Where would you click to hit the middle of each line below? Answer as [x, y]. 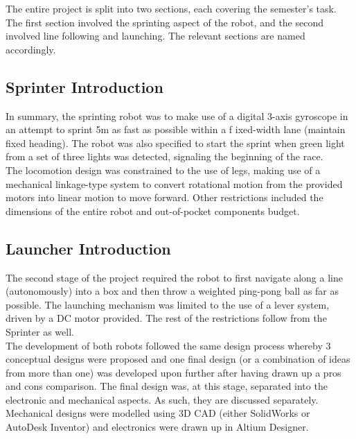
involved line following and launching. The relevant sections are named [155, 36]
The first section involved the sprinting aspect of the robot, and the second [165, 22]
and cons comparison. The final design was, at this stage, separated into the [167, 386]
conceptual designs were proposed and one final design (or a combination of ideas [178, 359]
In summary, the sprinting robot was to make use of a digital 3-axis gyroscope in [177, 115]
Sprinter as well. [40, 331]
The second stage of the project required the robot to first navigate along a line [174, 277]
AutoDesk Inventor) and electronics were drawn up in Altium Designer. [157, 427]
